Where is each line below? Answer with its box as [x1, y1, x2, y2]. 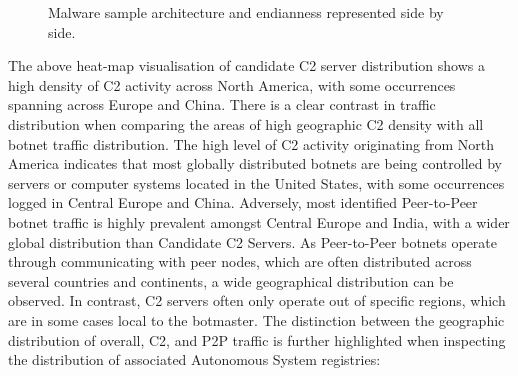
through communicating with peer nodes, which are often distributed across [8, 251, 472, 272]
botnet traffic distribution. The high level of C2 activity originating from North [8, 133, 495, 154]
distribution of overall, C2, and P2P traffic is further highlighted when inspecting [8, 329, 506, 350]
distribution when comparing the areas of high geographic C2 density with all [8, 113, 484, 134]
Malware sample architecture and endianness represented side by [48, 2, 444, 22]
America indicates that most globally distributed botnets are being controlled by [8, 153, 502, 174]
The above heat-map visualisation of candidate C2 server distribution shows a [8, 55, 485, 76]
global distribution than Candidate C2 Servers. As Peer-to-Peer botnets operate [8, 231, 498, 252]
